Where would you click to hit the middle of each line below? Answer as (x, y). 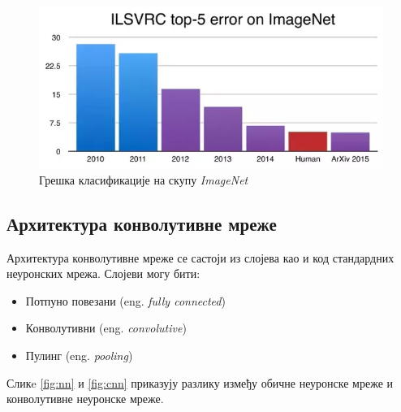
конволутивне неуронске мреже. (85, 399)
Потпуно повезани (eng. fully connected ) (125, 300)
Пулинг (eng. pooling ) (79, 356)
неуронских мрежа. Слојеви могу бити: (103, 273)
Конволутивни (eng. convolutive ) (106, 328)
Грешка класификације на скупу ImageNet (144, 179)
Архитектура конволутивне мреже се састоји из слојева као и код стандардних (200, 257)
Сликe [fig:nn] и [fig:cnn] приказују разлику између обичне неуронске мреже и (200, 382)
